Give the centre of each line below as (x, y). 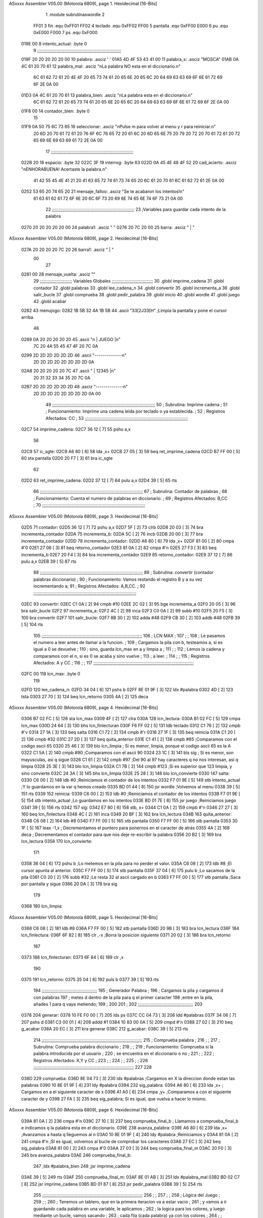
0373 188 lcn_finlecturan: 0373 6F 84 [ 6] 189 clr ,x (72, 957)
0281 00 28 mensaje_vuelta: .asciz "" (58, 274)
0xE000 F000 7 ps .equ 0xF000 (65, 33)
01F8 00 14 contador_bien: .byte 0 (56, 111)
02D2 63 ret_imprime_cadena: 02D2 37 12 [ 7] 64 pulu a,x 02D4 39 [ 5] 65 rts (99, 480)
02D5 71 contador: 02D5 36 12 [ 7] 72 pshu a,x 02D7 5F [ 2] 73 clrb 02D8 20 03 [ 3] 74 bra (112, 527)
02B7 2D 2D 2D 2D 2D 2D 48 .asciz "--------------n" (75, 387)
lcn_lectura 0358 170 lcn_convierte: (57, 841)
